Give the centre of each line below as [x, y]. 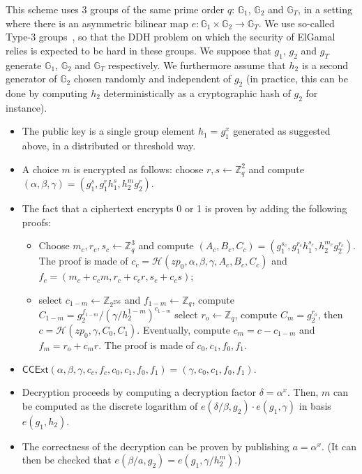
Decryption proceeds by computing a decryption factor [139, 392]
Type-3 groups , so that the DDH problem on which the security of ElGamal [171, 37]
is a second [325, 65]
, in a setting [325, 9]
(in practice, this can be [297, 79]
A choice [40, 169]
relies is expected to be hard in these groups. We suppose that [138, 50]
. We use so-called [296, 23]
